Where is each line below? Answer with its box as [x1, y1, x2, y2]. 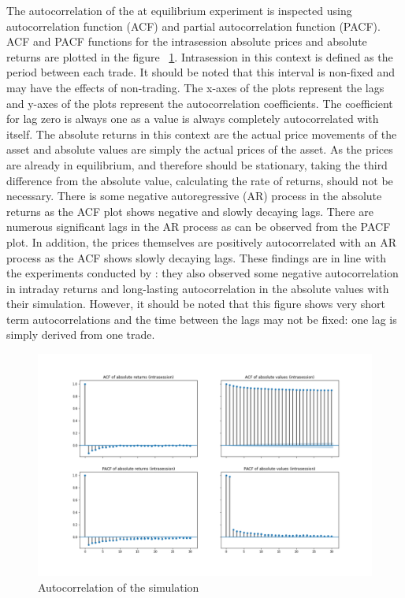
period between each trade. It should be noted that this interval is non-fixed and [6, 64, 396, 80]
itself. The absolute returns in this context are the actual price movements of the [6, 125, 397, 142]
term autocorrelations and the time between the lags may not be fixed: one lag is [6, 310, 397, 327]
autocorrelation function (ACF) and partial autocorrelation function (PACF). [6, 17, 381, 34]
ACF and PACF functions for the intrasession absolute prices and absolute [6, 33, 367, 50]
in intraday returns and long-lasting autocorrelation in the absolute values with [6, 280, 389, 296]
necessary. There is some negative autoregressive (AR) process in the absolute [6, 188, 382, 204]
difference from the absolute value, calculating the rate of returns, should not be [6, 172, 393, 188]
